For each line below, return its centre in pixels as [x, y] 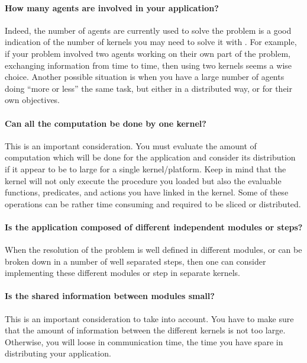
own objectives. [33, 100]
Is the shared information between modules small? [110, 296]
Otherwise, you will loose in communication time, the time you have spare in [144, 341]
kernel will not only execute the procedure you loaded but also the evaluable [143, 180]
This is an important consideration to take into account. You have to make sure [149, 318]
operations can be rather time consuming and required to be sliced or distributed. [153, 203]
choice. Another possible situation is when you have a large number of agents [145, 77]
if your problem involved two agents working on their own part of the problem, [148, 53]
